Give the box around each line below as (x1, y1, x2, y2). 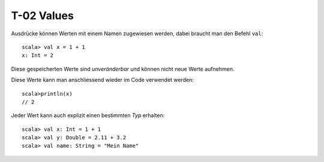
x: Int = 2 (22, 52, 54, 59)
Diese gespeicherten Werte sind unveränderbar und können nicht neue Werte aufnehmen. (11, 65, 235, 72)
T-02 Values (11, 9, 74, 22)
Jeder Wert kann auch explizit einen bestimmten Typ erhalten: (11, 112, 165, 119)
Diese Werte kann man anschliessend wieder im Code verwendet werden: (11, 77, 194, 84)
